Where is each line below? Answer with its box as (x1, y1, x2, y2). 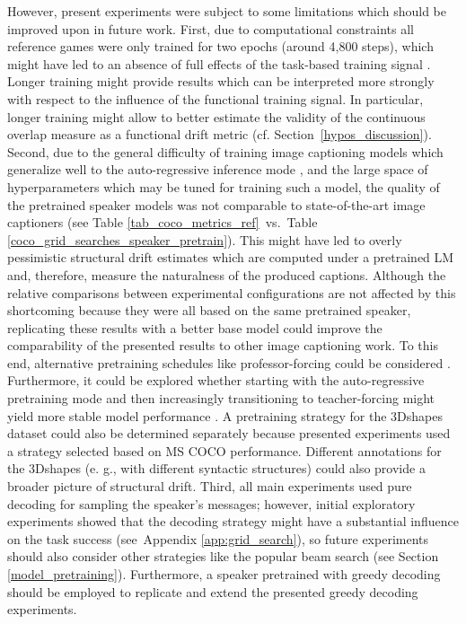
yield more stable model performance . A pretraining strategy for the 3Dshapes (7, 406, 443, 425)
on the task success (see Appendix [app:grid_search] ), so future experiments (7, 529, 429, 548)
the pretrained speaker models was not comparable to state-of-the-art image (7, 195, 426, 214)
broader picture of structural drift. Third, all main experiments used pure (7, 477, 412, 496)
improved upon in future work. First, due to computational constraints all (7, 19, 414, 38)
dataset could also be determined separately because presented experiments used (7, 424, 451, 443)
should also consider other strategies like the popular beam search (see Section (7, 547, 439, 566)
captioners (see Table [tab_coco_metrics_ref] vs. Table (7, 213, 318, 232)
